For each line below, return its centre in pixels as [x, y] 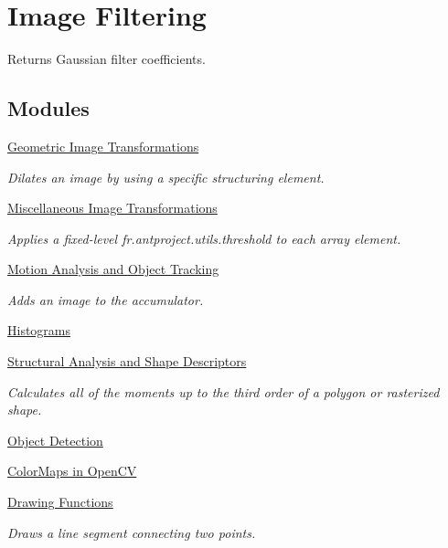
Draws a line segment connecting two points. [132, 532]
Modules [48, 108]
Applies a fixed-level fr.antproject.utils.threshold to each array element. [204, 238]
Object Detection [55, 440]
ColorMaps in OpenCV [72, 471]
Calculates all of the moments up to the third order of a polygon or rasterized [224, 391]
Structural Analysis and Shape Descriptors [127, 361]
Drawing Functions [60, 502]
